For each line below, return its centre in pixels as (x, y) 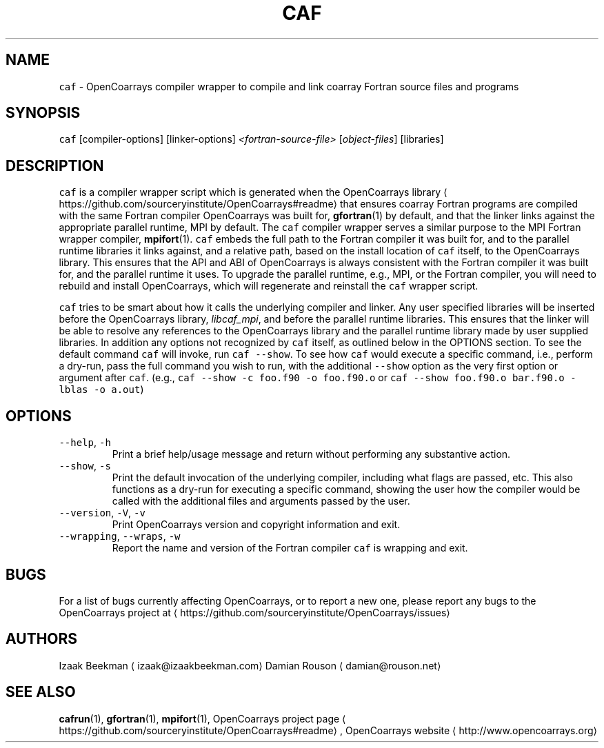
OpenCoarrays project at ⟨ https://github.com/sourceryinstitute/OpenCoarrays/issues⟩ (254, 612)
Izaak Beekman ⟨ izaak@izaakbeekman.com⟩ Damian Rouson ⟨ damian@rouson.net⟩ (250, 665)
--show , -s (85, 466)
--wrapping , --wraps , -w (120, 536)
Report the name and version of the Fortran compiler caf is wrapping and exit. (290, 548)
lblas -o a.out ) (101, 390)
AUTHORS (42, 639)
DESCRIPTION (55, 165)
